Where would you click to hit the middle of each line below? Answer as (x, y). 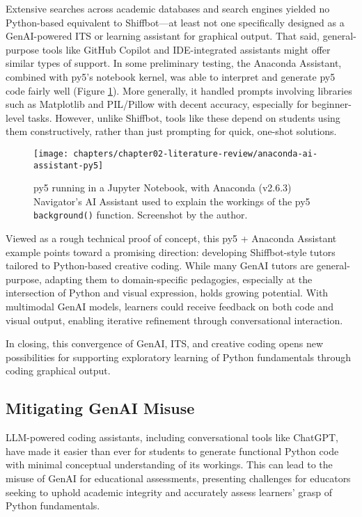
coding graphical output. (58, 371)
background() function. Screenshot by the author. (141, 215)
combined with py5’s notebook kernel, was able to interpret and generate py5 (171, 76)
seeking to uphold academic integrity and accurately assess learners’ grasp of (169, 492)
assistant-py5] (69, 165)
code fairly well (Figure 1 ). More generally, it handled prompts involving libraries (179, 90)
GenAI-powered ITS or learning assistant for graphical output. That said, (163, 36)
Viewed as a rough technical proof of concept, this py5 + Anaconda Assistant (171, 238)
